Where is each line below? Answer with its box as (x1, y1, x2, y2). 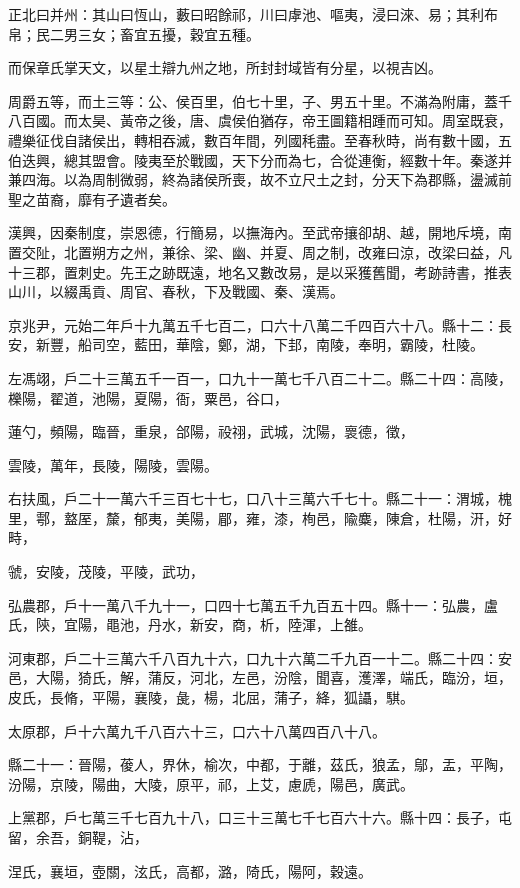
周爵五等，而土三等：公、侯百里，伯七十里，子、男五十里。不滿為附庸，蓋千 (8, 90, 512, 111)
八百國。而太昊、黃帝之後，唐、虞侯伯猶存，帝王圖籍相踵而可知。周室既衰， (8, 110, 512, 131)
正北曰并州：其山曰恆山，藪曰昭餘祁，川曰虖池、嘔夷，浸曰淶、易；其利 (8, 4, 484, 24)
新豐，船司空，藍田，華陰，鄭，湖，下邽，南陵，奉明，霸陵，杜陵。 (35, 334, 484, 355)
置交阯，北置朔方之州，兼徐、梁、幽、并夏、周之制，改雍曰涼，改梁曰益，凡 (8, 241, 512, 262)
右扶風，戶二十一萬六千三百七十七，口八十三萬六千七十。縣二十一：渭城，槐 (8, 488, 512, 509)
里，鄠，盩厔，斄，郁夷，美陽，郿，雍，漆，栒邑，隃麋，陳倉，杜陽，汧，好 (8, 507, 512, 528)
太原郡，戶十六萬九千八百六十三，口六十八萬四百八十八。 (8, 720, 386, 741)
